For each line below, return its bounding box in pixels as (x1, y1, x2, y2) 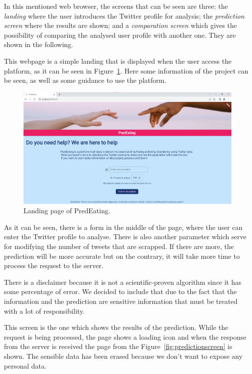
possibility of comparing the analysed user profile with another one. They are (4, 29, 236, 40)
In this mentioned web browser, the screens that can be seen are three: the (4, 1, 228, 11)
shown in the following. (4, 39, 74, 50)
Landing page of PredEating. (24, 205, 110, 216)
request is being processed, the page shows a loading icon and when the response (4, 331, 247, 342)
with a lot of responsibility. (4, 305, 85, 316)
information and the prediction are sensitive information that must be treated (4, 296, 238, 306)
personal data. (4, 360, 47, 371)
